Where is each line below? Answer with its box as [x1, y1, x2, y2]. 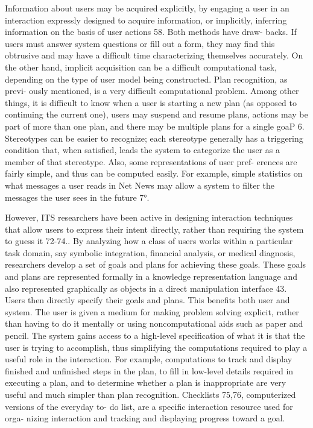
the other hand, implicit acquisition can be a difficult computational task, [5, 60, 277, 73]
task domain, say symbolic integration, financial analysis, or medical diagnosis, [5, 246, 296, 259]
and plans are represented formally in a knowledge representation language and [5, 270, 298, 283]
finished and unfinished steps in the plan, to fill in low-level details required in [5, 364, 294, 377]
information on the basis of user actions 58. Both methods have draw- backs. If [5, 25, 297, 38]
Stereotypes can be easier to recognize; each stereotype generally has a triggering [5, 131, 303, 144]
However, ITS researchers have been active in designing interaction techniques [5, 211, 293, 224]
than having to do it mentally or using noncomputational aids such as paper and [5, 317, 303, 330]
